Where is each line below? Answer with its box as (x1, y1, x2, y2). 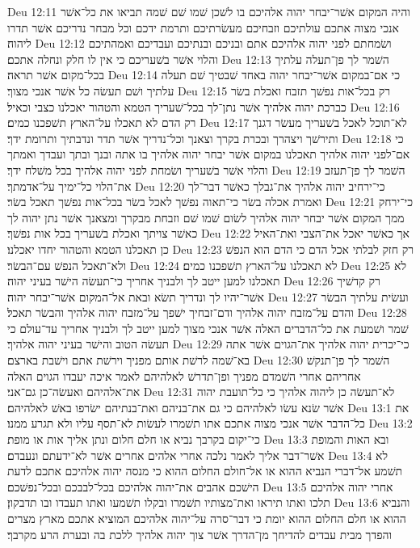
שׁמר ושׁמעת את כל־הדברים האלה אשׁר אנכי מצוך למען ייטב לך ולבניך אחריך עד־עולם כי (7, 319, 409, 336)
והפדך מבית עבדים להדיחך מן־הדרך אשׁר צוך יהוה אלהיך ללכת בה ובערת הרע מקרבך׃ (7, 525, 393, 542)
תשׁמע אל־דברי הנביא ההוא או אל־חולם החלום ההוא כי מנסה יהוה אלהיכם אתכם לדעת (7, 462, 403, 479)
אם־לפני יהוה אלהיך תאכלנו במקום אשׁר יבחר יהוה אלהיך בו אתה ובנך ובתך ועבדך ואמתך (7, 145, 410, 162)
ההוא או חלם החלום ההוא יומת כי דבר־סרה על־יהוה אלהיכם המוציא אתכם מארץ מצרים (7, 510, 406, 526)
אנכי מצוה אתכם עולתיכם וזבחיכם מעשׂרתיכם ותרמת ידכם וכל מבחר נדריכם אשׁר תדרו (7, 19, 399, 36)
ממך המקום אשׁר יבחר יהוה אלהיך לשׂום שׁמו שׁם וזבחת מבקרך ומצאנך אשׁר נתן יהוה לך (7, 209, 405, 226)
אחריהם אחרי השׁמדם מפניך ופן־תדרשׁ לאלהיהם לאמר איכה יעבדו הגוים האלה (7, 367, 361, 384)
